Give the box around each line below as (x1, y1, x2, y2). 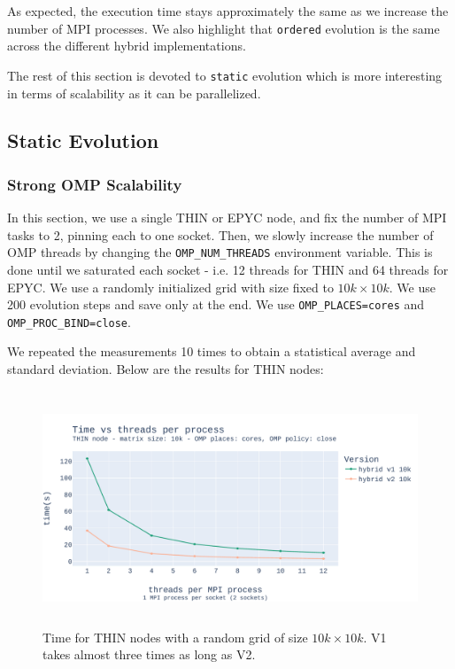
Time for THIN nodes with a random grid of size (42, 627, 308, 646)
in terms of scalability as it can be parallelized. (7, 83, 261, 102)
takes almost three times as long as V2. (42, 645, 256, 664)
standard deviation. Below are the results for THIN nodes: (7, 360, 324, 378)
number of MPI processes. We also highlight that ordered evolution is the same (7, 19, 440, 37)
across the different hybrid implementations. (7, 36, 246, 55)
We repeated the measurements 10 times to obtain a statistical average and (7, 342, 416, 361)
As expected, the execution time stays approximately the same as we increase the (7, 2, 449, 19)
